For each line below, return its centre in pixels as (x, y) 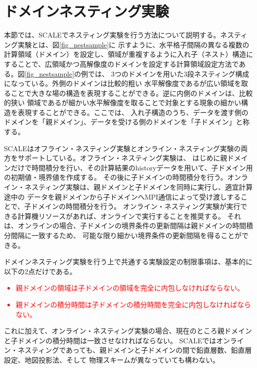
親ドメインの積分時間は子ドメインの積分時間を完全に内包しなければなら (133, 304)
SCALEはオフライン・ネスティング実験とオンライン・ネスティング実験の (122, 148)
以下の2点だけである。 (40, 271)
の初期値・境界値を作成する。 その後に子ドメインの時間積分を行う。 (116, 177)
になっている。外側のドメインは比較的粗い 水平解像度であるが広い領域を (123, 83)
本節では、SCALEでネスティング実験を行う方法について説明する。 (112, 35)
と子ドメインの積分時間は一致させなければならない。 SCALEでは (110, 340)
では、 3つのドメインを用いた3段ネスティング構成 (169, 73)
